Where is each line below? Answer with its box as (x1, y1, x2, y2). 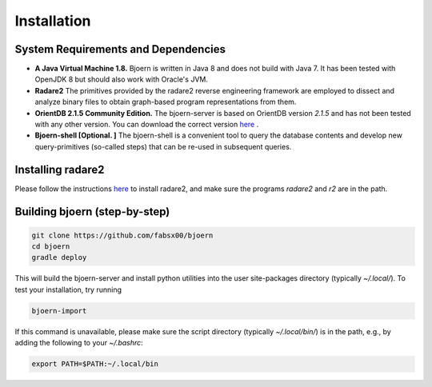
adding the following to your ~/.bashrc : (14, 338, 143, 348)
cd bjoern (31, 242, 70, 251)
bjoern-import (31, 306, 87, 315)
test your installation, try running (14, 285, 122, 294)
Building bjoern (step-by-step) (14, 205, 170, 218)
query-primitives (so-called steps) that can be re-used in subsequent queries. (34, 142, 292, 151)
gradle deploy (31, 253, 87, 262)
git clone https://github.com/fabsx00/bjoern (31, 230, 214, 240)
